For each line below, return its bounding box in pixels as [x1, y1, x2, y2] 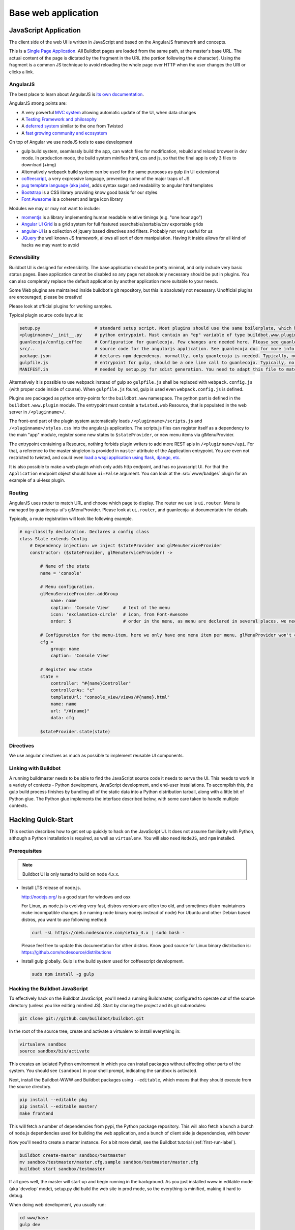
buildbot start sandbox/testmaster [19, 1166, 105, 1172]
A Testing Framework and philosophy [21, 116, 97, 122]
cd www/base [19, 1215, 49, 1220]
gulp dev [19, 1222, 41, 1227]
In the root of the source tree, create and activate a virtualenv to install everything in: [9, 1028, 180, 1034]
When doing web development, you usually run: [9, 1201, 106, 1207]
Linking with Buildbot [9, 765, 61, 772]
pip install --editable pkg [19, 1097, 87, 1103]
